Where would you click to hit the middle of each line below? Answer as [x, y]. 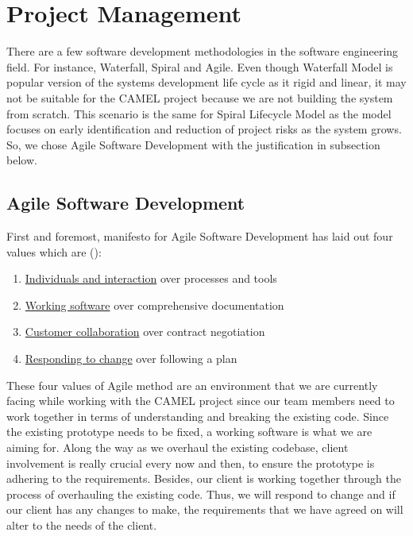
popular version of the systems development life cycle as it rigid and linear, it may [206, 82]
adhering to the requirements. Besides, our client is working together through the [204, 478]
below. [22, 160]
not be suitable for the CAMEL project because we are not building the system [200, 97]
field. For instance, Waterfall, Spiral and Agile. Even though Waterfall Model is [200, 66]
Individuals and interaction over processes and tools [151, 278]
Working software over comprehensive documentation [154, 305]
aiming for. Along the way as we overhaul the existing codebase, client [178, 447]
